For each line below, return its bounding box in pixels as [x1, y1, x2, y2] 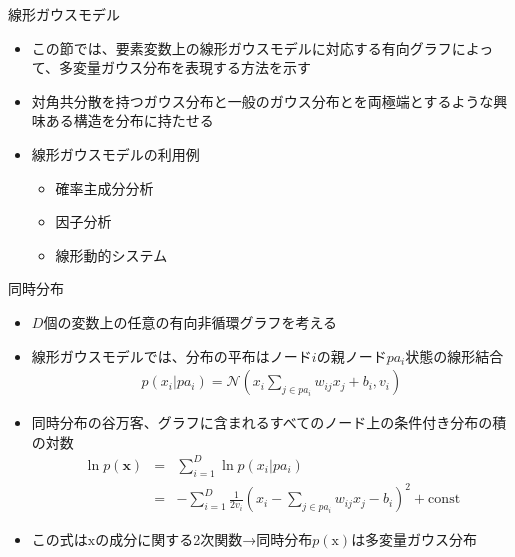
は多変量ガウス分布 [351, 529, 478, 550]
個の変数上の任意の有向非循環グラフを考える [43, 311, 337, 332]
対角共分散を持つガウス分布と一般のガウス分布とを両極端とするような [31, 90, 494, 111]
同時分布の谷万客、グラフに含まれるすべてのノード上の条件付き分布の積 [31, 412, 507, 433]
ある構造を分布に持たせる [45, 110, 214, 131]
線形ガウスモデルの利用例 [31, 143, 200, 164]
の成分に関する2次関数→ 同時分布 [95, 529, 313, 550]
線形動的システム [55, 244, 168, 265]
